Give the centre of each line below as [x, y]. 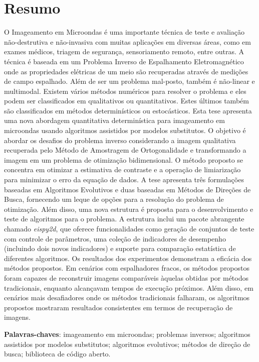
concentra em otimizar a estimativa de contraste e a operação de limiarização [122, 169]
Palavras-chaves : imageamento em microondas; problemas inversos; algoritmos [127, 334]
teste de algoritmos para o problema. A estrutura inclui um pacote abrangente [124, 219]
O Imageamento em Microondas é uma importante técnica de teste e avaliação [124, 32]
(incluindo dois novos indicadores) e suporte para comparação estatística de [120, 248]
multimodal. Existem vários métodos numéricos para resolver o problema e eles [125, 91]
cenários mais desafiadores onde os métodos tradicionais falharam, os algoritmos [127, 297]
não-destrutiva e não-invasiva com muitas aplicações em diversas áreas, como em [127, 41]
